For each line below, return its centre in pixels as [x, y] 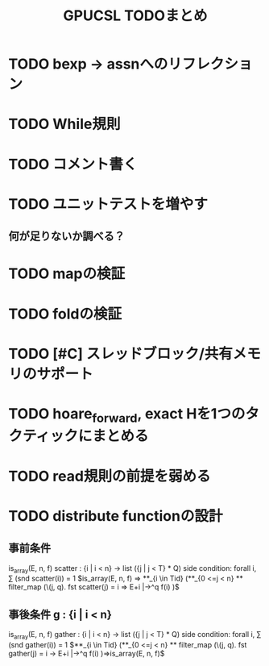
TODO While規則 [64, 124]
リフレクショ [210, 64]
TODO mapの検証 [67, 274]
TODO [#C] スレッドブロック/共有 [121, 354]
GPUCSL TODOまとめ [135, 16]
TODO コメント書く [73, 164]
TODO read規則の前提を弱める [110, 476]
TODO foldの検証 [65, 314]
